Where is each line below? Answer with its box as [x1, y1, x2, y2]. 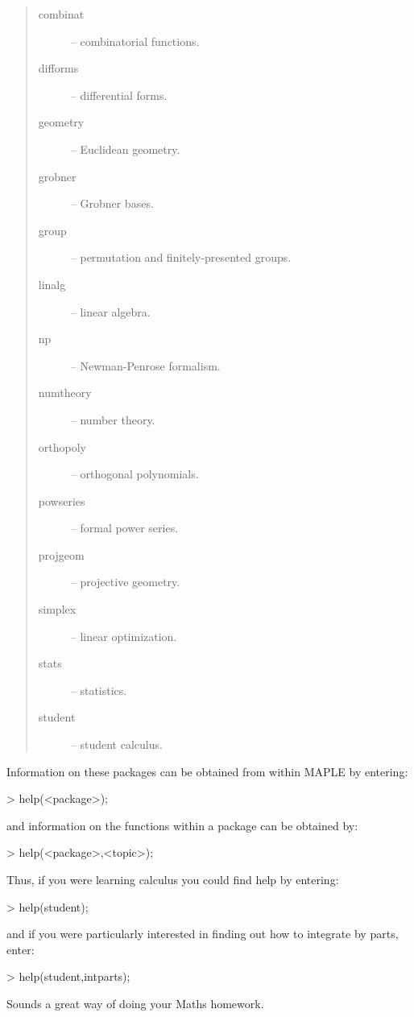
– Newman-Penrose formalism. [70, 357, 221, 374]
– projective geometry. [70, 573, 180, 590]
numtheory [38, 384, 92, 401]
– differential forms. [70, 86, 168, 103]
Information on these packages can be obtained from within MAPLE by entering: [6, 763, 408, 779]
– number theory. [70, 411, 155, 428]
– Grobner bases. [70, 195, 154, 212]
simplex [38, 601, 77, 618]
